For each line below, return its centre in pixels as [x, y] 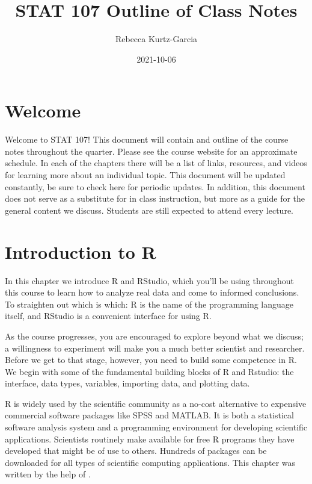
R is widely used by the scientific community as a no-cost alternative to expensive [156, 403]
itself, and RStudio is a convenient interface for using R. [108, 316]
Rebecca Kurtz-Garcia [156, 39]
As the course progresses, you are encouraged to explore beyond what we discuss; [154, 336]
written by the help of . [48, 474]
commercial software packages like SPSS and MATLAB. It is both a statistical [149, 415]
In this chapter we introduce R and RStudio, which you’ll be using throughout [149, 280]
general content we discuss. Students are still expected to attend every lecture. [149, 210]
